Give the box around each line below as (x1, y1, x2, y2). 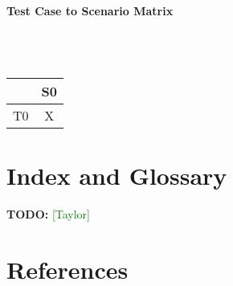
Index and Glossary (6, 159, 227, 192)
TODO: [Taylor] (6, 206, 91, 223)
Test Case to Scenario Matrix (6, 2, 174, 18)
